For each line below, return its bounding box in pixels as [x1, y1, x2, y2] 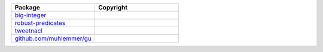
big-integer [14, 11, 47, 19]
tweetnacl [14, 27, 43, 35]
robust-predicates [14, 19, 66, 27]
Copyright [98, 4, 128, 11]
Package [14, 4, 40, 11]
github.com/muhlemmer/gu [14, 34, 92, 43]
